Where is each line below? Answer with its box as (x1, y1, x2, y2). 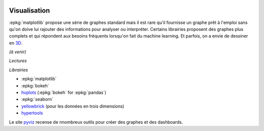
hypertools (21, 110, 44, 116)
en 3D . (9, 40, 22, 46)
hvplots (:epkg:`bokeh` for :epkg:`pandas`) (21, 89, 107, 95)
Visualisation (9, 6, 50, 15)
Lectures (9, 58, 27, 64)
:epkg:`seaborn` (21, 96, 54, 102)
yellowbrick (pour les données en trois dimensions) (21, 103, 125, 109)
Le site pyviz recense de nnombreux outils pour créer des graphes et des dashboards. (9, 119, 183, 125)
